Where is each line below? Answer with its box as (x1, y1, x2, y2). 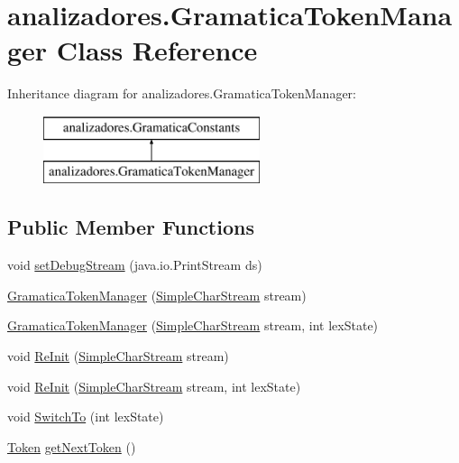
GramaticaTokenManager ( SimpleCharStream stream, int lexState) (7, 316, 379, 335)
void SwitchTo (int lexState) (7, 407, 164, 426)
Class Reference (56, 32, 258, 69)
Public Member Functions (7, 213, 254, 241)
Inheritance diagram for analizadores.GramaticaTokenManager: (7, 84, 357, 103)
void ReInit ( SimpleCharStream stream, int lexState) (7, 376, 301, 395)
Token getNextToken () (7, 437, 136, 456)
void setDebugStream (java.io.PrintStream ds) (7, 255, 262, 274)
